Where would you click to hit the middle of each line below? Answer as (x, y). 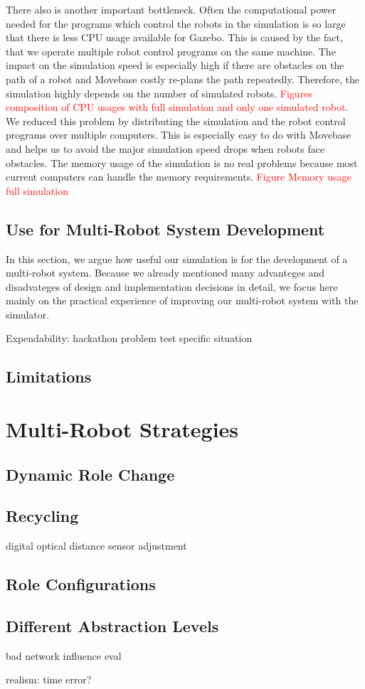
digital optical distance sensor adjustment (96, 546)
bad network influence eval (64, 655)
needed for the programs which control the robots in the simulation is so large (176, 23)
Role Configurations (81, 584)
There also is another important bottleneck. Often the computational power (171, 9)
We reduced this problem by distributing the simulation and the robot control (176, 121)
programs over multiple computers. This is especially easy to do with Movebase (179, 135)
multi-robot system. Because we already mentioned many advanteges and (165, 273)
